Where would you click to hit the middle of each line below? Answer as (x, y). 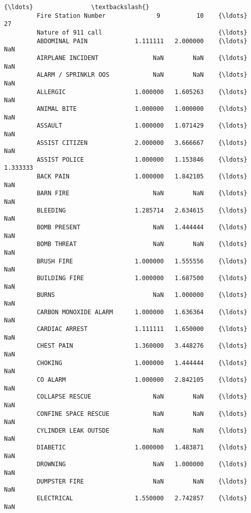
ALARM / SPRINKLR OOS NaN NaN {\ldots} (142, 75)
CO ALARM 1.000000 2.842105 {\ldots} (142, 380)
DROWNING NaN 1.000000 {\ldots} (142, 464)
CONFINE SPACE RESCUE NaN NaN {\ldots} (142, 414)
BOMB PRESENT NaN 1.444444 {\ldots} (142, 228)
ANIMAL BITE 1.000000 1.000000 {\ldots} (142, 109)
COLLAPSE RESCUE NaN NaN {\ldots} (142, 397)
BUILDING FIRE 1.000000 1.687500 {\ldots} (142, 278)
